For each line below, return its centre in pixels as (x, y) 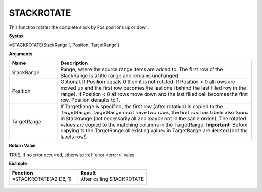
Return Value (22, 146)
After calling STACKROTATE (112, 179)
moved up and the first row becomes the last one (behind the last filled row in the (153, 88)
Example (18, 163)
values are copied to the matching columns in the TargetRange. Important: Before (154, 125)
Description (74, 63)
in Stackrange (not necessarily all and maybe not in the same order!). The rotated (153, 119)
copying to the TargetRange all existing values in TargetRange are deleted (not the (154, 131)
